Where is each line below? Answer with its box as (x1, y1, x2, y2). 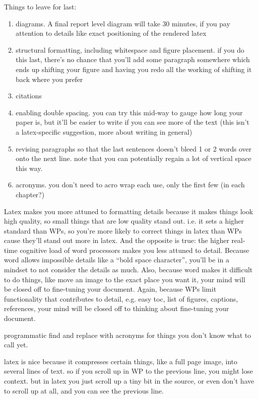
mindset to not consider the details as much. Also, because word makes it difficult (4, 264, 253, 275)
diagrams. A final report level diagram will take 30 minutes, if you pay (15, 18, 230, 28)
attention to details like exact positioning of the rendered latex (15, 28, 206, 38)
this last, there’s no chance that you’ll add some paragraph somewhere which (15, 54, 250, 65)
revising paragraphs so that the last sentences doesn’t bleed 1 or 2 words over (15, 143, 252, 154)
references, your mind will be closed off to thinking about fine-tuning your (4, 303, 229, 314)
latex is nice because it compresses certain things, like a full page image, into (4, 356, 238, 366)
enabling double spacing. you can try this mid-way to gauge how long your (15, 107, 243, 117)
